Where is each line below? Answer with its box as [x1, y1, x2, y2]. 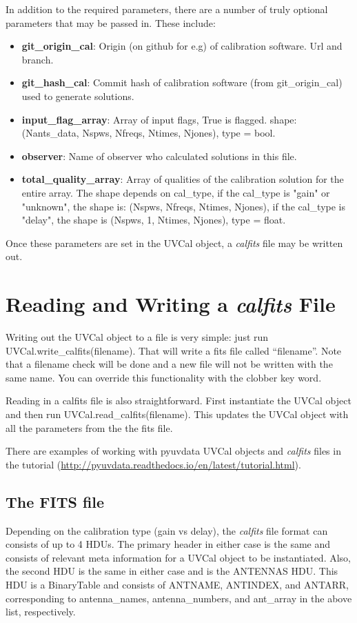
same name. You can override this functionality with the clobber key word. [6, 370, 322, 384]
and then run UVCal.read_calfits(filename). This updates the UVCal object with [6, 407, 349, 421]
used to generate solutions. [21, 88, 134, 103]
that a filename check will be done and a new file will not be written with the [6, 357, 333, 371]
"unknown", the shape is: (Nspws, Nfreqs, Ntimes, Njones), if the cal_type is [21, 199, 346, 213]
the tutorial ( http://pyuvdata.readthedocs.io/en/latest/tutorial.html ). [6, 457, 301, 471]
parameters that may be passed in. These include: [6, 15, 216, 30]
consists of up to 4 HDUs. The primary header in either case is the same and [6, 537, 331, 551]
